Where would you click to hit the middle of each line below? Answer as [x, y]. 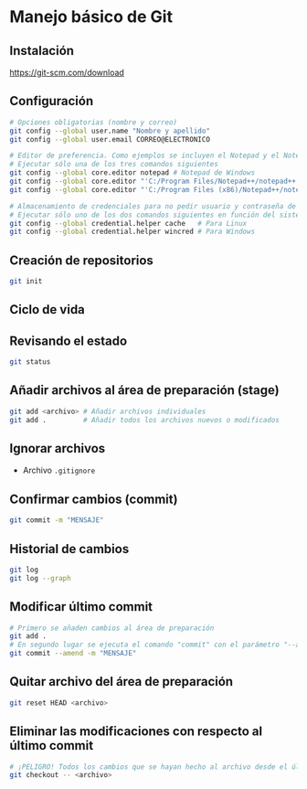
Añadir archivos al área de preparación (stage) [145, 390]
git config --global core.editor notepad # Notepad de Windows [132, 173]
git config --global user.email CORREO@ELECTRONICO [110, 139]
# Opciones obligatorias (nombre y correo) [94, 122]
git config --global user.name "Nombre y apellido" [110, 131]
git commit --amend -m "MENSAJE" [73, 654]
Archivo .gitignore [59, 470]
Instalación [42, 51]
